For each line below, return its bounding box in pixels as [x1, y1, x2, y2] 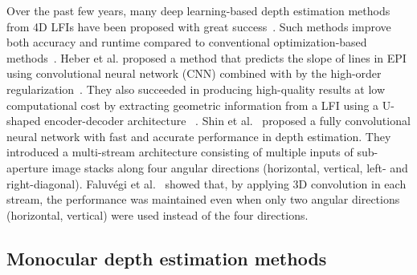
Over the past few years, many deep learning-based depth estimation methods [6, 2, 390, 18]
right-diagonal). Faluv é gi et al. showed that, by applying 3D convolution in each [6, 175, 407, 192]
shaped [6, 112, 41, 129]
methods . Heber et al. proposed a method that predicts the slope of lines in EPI [6, 49, 407, 66]
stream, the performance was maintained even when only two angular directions [6, 191, 400, 208]
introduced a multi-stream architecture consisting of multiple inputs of [6, 144, 354, 160]
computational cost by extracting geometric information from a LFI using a [6, 96, 379, 113]
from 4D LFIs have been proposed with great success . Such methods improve [6, 18, 391, 34]
